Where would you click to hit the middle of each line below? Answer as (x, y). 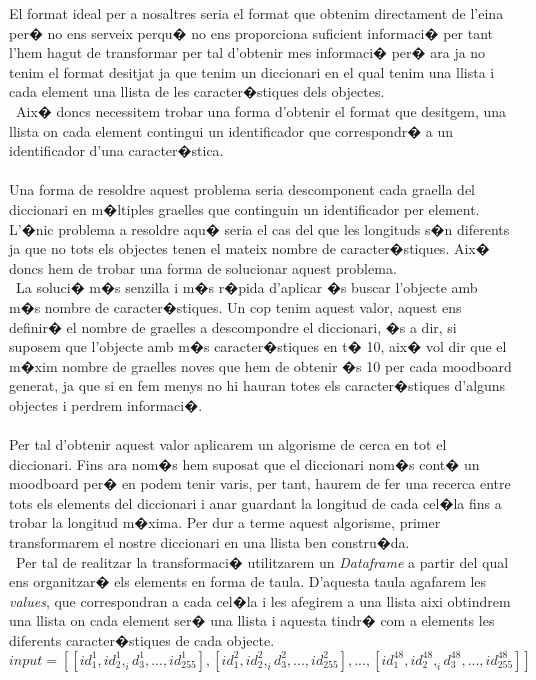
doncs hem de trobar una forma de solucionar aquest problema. (203, 267)
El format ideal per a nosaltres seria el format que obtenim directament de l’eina (256, 13)
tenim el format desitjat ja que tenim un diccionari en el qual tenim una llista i (252, 71)
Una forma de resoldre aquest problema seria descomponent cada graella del (242, 189)
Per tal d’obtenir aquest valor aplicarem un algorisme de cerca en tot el (228, 444)
